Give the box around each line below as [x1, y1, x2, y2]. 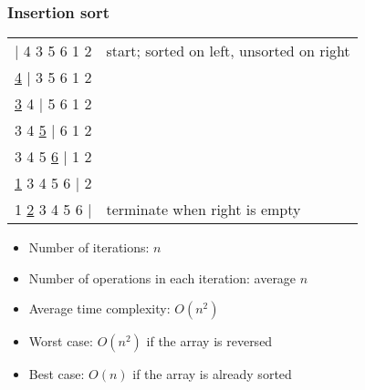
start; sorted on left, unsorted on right [106, 40, 350, 62]
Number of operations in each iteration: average [28, 268, 297, 287]
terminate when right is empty [106, 199, 301, 221]
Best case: [28, 364, 85, 384]
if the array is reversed [146, 332, 273, 351]
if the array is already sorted [132, 364, 292, 384]
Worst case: [28, 332, 93, 351]
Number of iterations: [28, 238, 150, 257]
